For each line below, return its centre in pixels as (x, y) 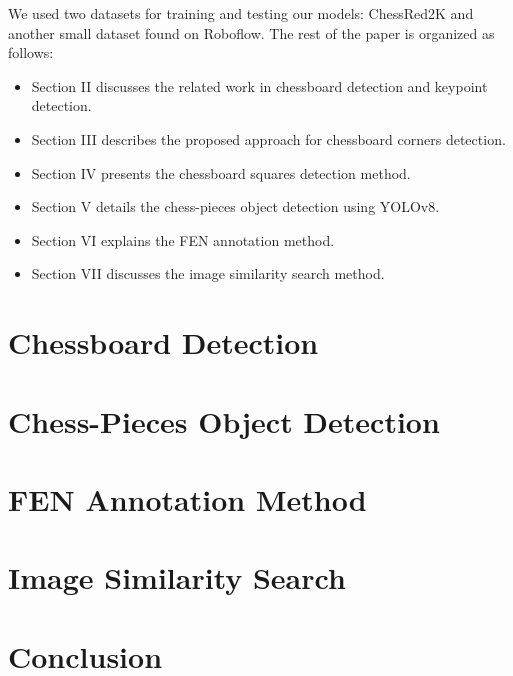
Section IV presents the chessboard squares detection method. (221, 172)
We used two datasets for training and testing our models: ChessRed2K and (241, 13)
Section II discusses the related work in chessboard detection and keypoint (259, 85)
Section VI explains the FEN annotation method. (183, 239)
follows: (31, 52)
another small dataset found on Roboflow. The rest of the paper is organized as (251, 32)
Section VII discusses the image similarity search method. (208, 273)
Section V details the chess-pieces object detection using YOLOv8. (235, 206)
